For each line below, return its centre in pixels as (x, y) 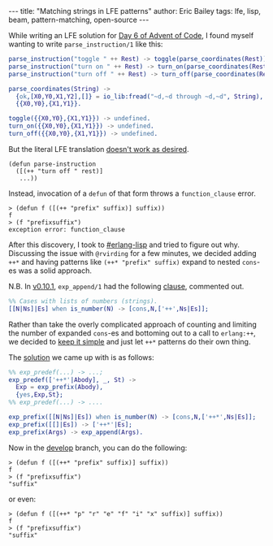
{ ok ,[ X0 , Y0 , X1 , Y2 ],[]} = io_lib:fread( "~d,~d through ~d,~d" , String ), (140, 96)
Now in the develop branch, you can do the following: (98, 448)
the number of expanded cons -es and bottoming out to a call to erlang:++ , (132, 333)
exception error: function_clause (67, 229)
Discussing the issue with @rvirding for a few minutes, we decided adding (132, 253)
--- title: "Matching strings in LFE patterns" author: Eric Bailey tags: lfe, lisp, (135, 11)
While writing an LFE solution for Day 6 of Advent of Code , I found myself (131, 35)
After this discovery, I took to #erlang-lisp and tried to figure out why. (124, 245)
